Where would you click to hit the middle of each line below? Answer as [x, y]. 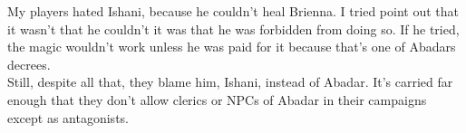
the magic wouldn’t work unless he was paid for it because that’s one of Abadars [232, 47]
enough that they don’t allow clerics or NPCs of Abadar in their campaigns [217, 99]
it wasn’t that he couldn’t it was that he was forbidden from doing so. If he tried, [233, 28]
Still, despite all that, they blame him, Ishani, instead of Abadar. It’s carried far [230, 82]
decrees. [29, 64]
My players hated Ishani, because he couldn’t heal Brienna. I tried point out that [233, 11]
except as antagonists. [68, 117]
